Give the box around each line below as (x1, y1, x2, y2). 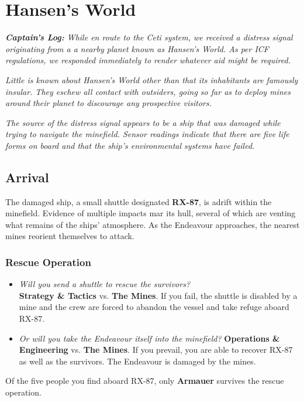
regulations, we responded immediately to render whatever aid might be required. (5, 54, 291, 66)
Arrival (5, 168, 49, 186)
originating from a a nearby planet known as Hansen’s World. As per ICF (5, 42, 270, 54)
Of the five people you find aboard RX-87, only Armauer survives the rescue (5, 374, 284, 387)
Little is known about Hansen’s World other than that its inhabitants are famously (5, 73, 298, 86)
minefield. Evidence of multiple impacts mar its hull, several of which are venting (5, 207, 296, 219)
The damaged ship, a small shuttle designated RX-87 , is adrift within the (5, 195, 272, 207)
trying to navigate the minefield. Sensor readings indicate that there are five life (5, 128, 289, 140)
